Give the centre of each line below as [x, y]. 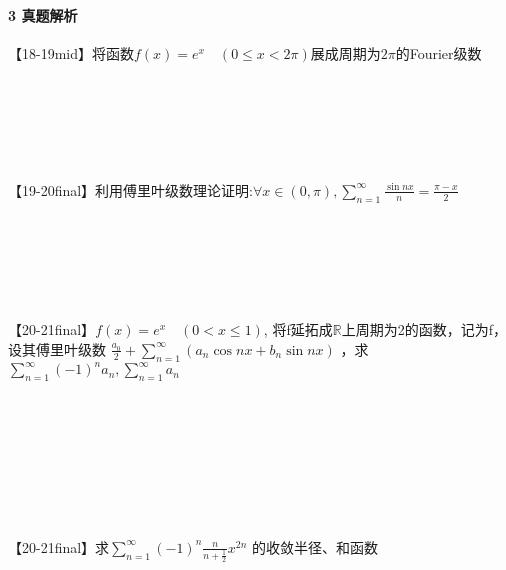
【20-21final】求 [59, 546]
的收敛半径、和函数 [315, 546]
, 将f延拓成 [298, 329]
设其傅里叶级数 [57, 348]
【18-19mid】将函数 [71, 52]
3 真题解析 [43, 14]
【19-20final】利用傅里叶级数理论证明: [131, 189]
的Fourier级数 [438, 52]
